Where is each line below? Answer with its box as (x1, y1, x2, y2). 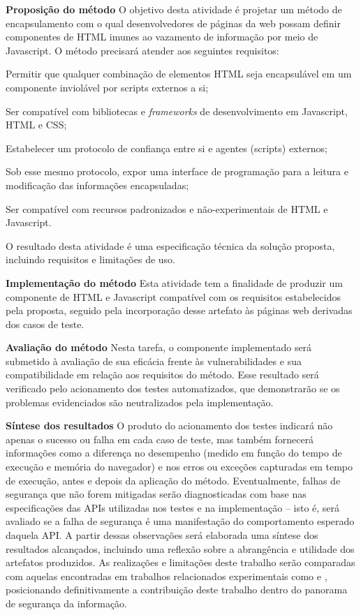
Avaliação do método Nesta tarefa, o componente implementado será (6, 340, 312, 355)
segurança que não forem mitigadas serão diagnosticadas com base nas (6, 487, 307, 501)
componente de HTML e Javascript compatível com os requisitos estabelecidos (6, 289, 341, 304)
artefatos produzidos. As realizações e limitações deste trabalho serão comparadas (6, 555, 355, 570)
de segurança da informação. (6, 595, 127, 610)
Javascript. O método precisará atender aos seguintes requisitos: (6, 43, 279, 57)
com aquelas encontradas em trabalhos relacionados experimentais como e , (6, 568, 327, 583)
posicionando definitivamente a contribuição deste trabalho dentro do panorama (6, 582, 348, 597)
